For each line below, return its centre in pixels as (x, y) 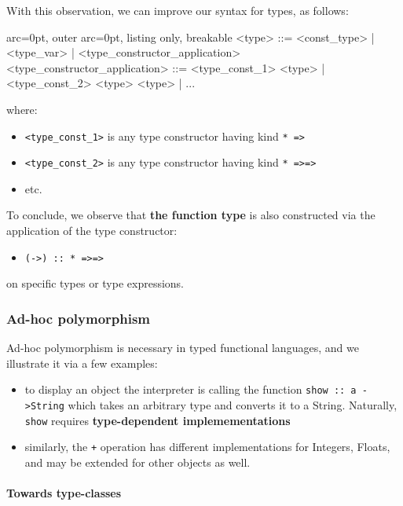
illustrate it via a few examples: (82, 363)
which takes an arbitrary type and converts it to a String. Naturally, (233, 404)
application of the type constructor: (92, 231)
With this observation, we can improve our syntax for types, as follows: (178, 10)
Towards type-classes (64, 493)
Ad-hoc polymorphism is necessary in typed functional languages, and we (183, 348)
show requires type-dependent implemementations (158, 420)
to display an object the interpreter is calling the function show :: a (191, 389)
